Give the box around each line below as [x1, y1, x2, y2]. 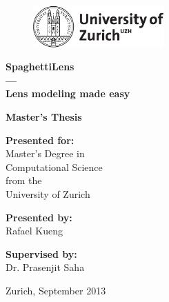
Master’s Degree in [6, 146, 85, 161]
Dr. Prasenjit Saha [6, 260, 85, 274]
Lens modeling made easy [6, 86, 130, 101]
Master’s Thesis [6, 110, 82, 123]
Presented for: [6, 132, 74, 147]
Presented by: [6, 210, 72, 224]
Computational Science [6, 159, 103, 174]
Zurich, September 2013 [6, 283, 106, 297]
